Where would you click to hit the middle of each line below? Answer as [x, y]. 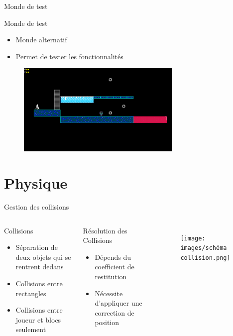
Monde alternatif [41, 40]
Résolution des [105, 230]
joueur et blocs [38, 319]
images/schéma [204, 248]
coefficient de [115, 267]
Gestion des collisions [37, 207]
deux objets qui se [43, 257]
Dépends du [113, 257]
